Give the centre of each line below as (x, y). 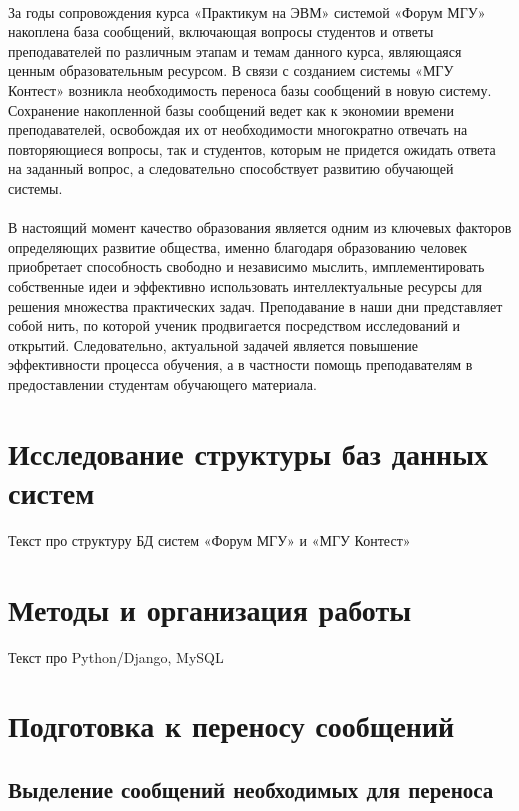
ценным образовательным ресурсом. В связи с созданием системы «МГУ (231, 70)
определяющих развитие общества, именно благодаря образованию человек (237, 246)
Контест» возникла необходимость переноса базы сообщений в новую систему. (250, 89)
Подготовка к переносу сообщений (231, 725)
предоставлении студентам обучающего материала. (162, 383)
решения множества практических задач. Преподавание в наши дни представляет (255, 305)
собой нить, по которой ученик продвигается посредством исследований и (234, 325)
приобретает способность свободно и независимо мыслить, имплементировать (246, 266)
